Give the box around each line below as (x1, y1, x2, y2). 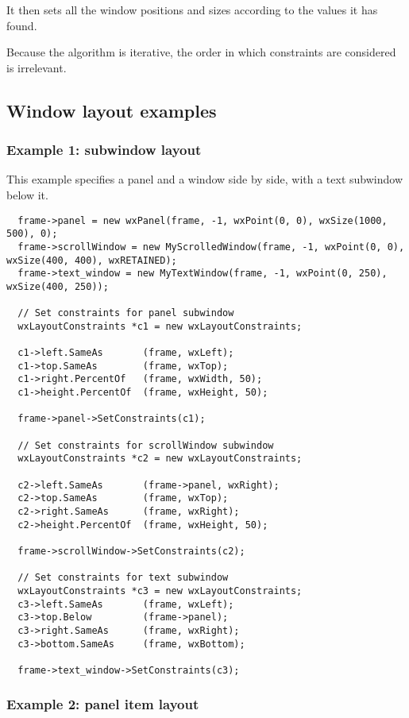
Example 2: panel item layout (6, 694, 199, 714)
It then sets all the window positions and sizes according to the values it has (6, 2, 378, 17)
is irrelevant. (6, 59, 67, 75)
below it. (6, 186, 48, 203)
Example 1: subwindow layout (6, 140, 202, 160)
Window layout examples (6, 98, 217, 122)
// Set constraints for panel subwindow (17, 307, 234, 319)
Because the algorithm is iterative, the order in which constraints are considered (6, 44, 396, 60)
